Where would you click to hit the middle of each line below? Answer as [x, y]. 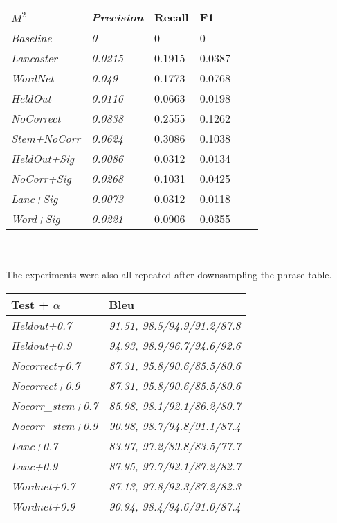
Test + [30, 304]
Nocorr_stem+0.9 [55, 425]
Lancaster [35, 58]
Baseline [31, 38]
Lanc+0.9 [35, 466]
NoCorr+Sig [41, 178]
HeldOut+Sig [43, 158]
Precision [118, 17]
